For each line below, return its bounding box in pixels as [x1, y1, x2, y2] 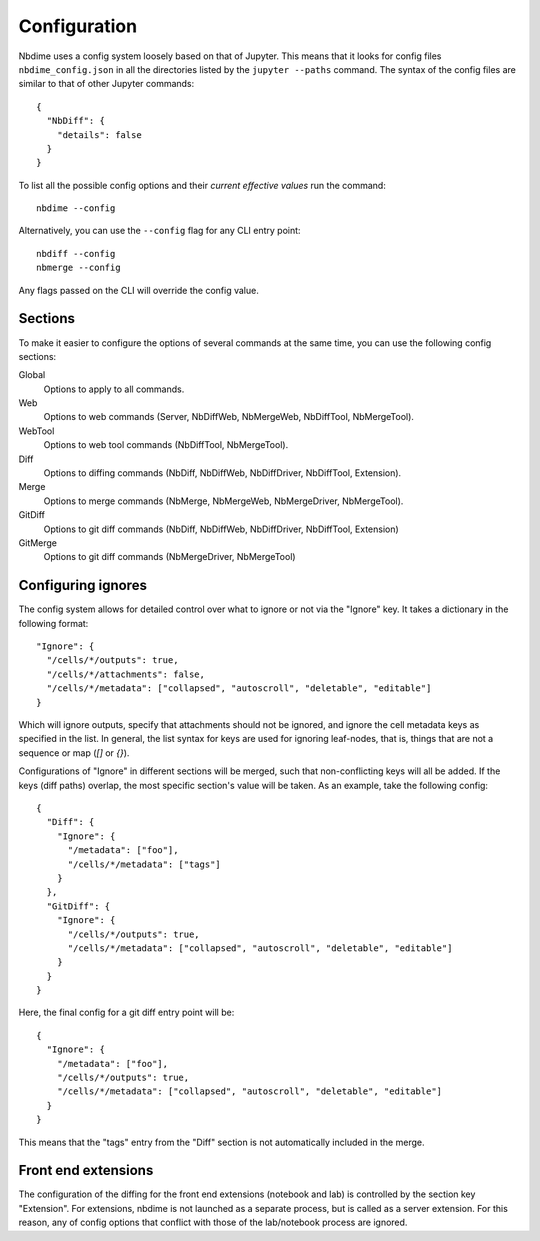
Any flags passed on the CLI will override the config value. [18, 284, 259, 296]
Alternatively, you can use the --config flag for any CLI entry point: [18, 225, 301, 237]
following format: [18, 617, 89, 629]
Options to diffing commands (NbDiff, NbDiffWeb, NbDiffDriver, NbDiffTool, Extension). [43, 467, 402, 479]
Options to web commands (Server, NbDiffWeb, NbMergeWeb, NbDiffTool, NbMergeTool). [43, 411, 415, 423]
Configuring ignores [18, 577, 147, 594]
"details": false [56, 129, 142, 140]
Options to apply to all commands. [43, 383, 185, 395]
